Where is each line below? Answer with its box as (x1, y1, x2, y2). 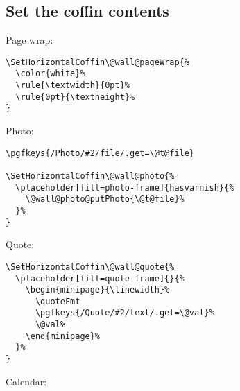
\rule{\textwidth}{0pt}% (15, 80, 130, 91)
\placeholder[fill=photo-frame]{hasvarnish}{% (15, 182, 234, 193)
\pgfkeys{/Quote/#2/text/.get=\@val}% (35, 308, 214, 318)
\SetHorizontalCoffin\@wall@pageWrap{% (6, 57, 189, 67)
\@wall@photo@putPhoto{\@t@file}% (25, 194, 185, 205)
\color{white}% (15, 69, 85, 79)
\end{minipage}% (25, 331, 101, 341)
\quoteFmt (35, 296, 80, 306)
